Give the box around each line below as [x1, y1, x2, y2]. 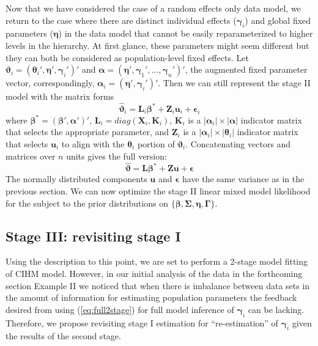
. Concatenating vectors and [185, 137, 291, 150]
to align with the [61, 137, 125, 150]
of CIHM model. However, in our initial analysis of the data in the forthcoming [6, 267, 303, 279]
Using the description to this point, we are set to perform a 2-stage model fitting [6, 255, 308, 268]
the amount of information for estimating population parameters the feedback [6, 291, 297, 304]
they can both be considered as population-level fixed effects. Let [6, 51, 249, 64]
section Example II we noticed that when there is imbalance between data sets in [6, 279, 310, 292]
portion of [137, 137, 175, 150]
